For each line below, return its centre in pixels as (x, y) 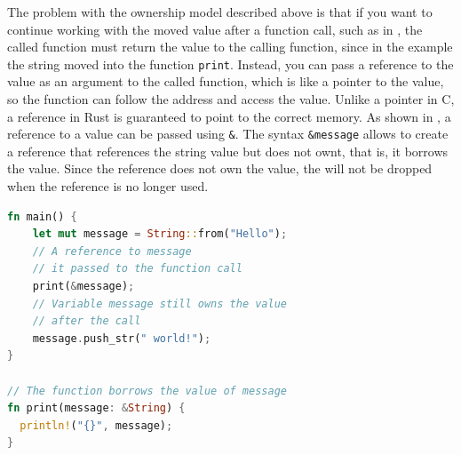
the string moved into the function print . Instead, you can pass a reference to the (230, 64)
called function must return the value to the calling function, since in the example (230, 47)
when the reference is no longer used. (108, 186)
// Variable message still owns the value (159, 303)
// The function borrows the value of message (147, 391)
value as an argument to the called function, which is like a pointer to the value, (226, 81)
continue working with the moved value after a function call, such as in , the (215, 29)
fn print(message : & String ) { (96, 408)
